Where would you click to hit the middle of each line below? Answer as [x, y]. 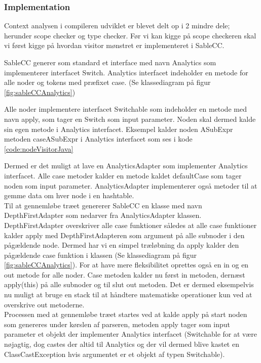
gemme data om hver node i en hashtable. [69, 195]
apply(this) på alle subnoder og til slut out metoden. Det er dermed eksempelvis [129, 284]
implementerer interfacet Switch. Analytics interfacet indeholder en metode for [126, 72]
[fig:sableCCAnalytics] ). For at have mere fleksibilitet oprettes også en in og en [126, 265]
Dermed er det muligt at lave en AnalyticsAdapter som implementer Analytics [126, 166]
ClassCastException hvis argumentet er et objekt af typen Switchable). [115, 354]
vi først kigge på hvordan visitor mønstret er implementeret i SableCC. [114, 45]
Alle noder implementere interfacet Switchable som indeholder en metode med [125, 109]
